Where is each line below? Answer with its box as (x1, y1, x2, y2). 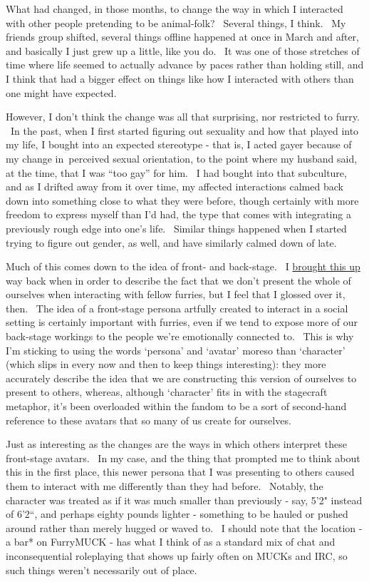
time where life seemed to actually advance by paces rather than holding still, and (6, 57, 364, 72)
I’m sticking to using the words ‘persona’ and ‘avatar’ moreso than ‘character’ (6, 342, 345, 357)
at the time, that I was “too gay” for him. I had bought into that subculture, (6, 165, 347, 180)
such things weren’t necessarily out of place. (6, 562, 197, 577)
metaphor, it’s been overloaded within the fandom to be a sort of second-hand (6, 399, 347, 414)
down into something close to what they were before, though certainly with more (6, 193, 359, 208)
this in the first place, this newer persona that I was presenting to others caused (6, 464, 355, 479)
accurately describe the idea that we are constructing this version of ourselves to (6, 370, 357, 385)
